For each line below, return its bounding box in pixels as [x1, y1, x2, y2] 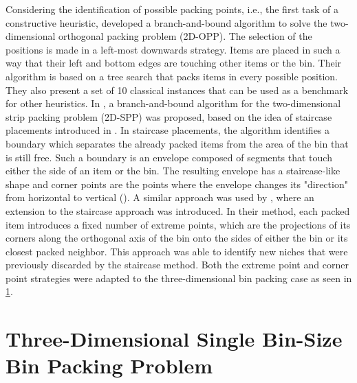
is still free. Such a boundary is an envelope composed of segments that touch [6, 150, 332, 164]
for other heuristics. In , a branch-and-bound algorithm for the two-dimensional [6, 96, 341, 111]
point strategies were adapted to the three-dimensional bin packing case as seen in [6, 270, 352, 285]
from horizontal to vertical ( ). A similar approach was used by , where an [6, 190, 314, 205]
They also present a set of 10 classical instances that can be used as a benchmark [6, 82, 349, 97]
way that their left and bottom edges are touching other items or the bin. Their [6, 56, 342, 70]
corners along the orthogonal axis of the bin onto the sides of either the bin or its [6, 231, 348, 245]
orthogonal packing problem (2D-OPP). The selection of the [58, 29, 312, 43]
